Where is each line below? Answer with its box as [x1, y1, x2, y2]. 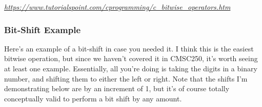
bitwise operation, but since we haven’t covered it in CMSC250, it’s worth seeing [4, 53, 258, 64]
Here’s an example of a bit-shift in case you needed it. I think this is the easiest [4, 43, 254, 53]
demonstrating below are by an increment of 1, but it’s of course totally [4, 83, 230, 94]
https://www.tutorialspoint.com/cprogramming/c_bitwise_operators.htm [4, 2, 231, 12]
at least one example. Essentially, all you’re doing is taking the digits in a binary [4, 63, 257, 73]
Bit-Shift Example [4, 23, 81, 36]
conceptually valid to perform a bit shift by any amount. [4, 93, 182, 103]
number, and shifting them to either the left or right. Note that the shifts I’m [4, 73, 248, 84]
